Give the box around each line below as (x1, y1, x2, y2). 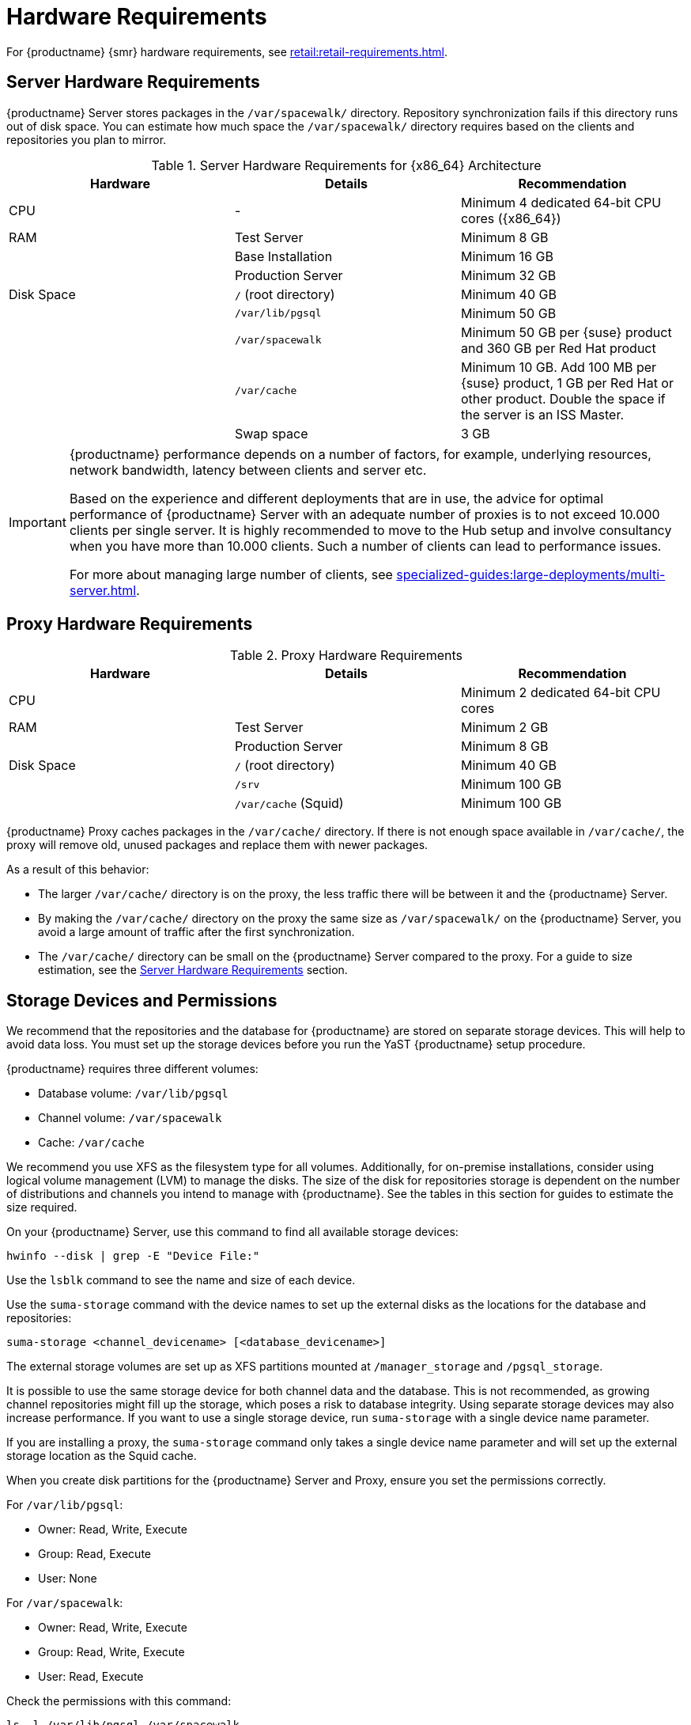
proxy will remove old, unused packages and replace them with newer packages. (6, 838, 429, 852)
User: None (38, 1571, 97, 1586)
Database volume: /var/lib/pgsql (38, 1086, 228, 1101)
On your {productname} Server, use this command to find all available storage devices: (6, 1225, 459, 1239)
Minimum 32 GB (460, 267, 557, 283)
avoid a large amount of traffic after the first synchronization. (38, 925, 355, 939)
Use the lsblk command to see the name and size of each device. (6, 1273, 356, 1287)
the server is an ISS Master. (460, 406, 625, 423)
